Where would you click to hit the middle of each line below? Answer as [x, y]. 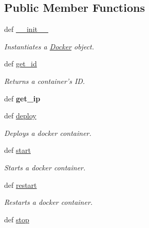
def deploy [20, 116]
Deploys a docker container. [48, 133]
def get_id [21, 64]
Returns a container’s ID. [45, 81]
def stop [17, 219]
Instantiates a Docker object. [49, 46]
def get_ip [22, 98]
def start [17, 150]
